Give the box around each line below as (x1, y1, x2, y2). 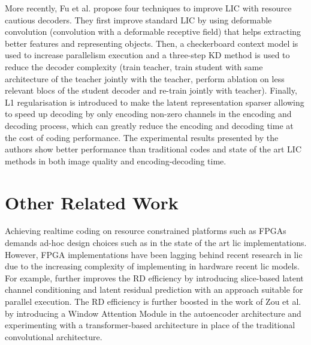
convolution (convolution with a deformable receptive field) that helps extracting (5, 25, 301, 38)
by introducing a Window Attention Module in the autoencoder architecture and (5, 307, 301, 319)
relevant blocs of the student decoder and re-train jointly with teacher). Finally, (5, 84, 297, 97)
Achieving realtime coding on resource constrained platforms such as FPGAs (5, 224, 286, 237)
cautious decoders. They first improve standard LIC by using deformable (5, 13, 272, 26)
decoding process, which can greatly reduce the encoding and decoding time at (5, 119, 294, 131)
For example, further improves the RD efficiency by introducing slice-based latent (5, 271, 304, 284)
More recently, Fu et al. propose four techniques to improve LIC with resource (5, 2, 292, 14)
